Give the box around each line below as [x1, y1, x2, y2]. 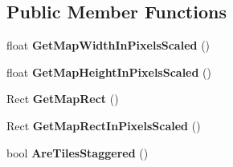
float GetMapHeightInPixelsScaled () [6, 63, 212, 80]
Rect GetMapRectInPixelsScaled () [6, 117, 201, 133]
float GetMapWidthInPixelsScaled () [6, 37, 211, 54]
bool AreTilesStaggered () [6, 144, 149, 161]
